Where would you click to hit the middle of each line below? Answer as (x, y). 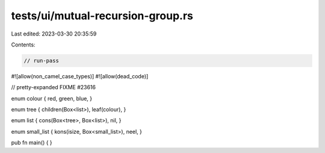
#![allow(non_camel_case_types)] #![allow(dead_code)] (80, 76)
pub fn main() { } (32, 143)
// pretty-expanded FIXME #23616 (54, 87)
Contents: (23, 45)
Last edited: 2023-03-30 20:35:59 (54, 34)
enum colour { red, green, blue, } (52, 98)
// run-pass (42, 61)
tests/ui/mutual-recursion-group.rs (102, 16)
